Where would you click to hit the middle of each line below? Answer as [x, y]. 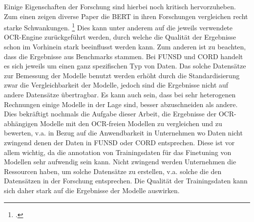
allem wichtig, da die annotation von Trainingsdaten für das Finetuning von [118, 152]
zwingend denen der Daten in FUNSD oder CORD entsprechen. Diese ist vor [119, 142]
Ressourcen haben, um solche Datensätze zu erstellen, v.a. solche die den [113, 171]
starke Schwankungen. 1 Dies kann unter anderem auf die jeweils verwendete [118, 27]
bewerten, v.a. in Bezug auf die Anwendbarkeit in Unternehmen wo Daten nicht [123, 133]
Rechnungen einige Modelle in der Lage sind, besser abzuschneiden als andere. [121, 104]
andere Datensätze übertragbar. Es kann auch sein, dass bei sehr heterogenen [120, 94]
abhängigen [21, 123]
